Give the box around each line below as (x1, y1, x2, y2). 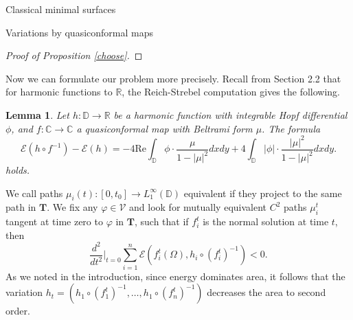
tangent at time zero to (5, 214, 103, 229)
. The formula (262, 121, 321, 135)
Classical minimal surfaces (5, 2, 116, 16)
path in (5, 200, 36, 214)
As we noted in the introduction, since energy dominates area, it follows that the (5, 268, 345, 283)
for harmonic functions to (5, 84, 113, 99)
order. (5, 304, 30, 318)
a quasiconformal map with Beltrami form (76, 121, 253, 135)
